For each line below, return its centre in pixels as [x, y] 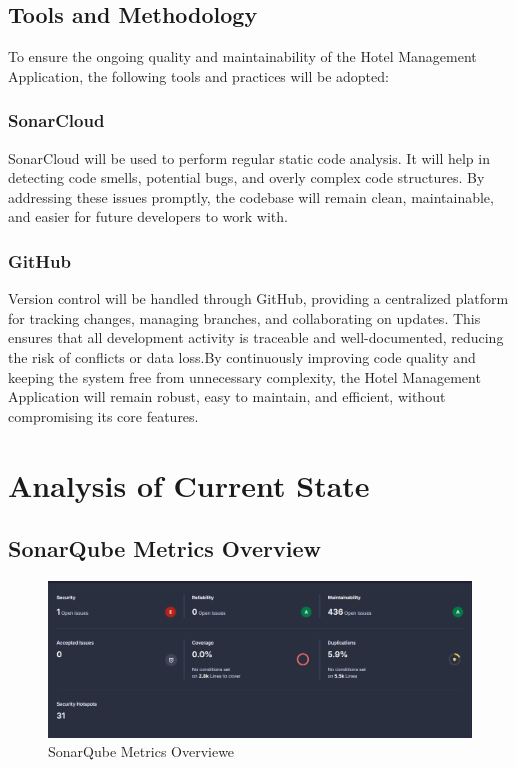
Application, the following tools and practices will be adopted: [198, 75]
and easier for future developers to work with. [148, 216]
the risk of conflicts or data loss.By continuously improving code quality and [242, 356]
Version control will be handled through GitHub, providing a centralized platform [258, 298]
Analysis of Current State [189, 484]
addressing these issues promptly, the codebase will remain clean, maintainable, [251, 196]
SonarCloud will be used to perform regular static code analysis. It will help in [249, 157]
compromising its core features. [103, 415]
